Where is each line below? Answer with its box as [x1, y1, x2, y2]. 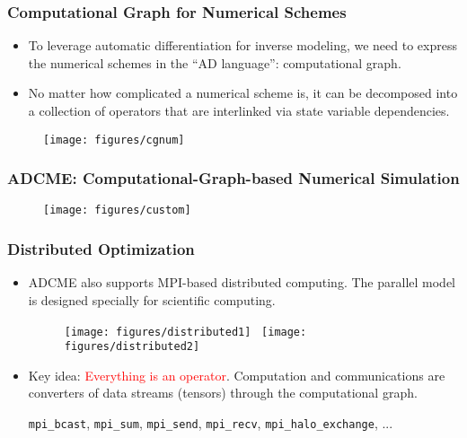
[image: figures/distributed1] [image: [64, 325, 307, 338]
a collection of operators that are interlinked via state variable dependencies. [28, 101, 450, 119]
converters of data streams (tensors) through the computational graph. [28, 383, 418, 402]
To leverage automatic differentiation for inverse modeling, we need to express [28, 36, 457, 55]
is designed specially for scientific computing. [28, 290, 276, 309]
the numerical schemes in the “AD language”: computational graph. [28, 53, 401, 72]
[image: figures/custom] [43, 204, 191, 217]
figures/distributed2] [64, 340, 200, 354]
